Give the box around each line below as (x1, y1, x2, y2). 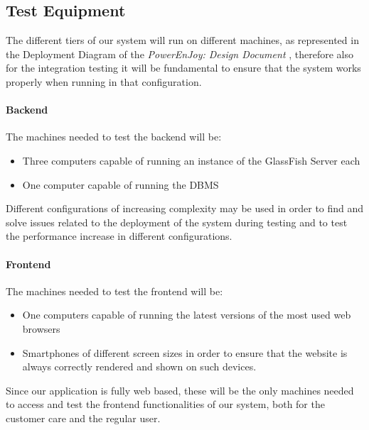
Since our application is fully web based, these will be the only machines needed (6, 382, 354, 397)
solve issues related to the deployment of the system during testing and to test (6, 214, 348, 229)
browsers (22, 321, 60, 336)
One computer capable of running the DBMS (22, 177, 219, 192)
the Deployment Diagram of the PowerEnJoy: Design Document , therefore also (6, 46, 353, 61)
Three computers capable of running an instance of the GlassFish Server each (22, 153, 360, 167)
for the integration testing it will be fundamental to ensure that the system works (6, 60, 361, 75)
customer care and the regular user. (6, 410, 161, 425)
